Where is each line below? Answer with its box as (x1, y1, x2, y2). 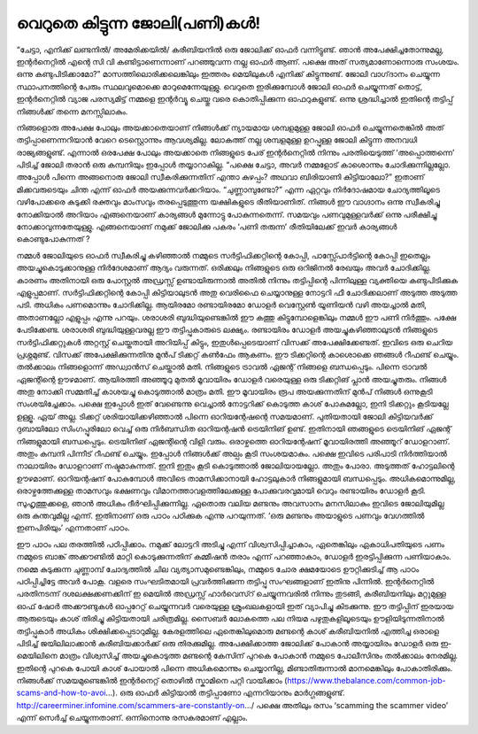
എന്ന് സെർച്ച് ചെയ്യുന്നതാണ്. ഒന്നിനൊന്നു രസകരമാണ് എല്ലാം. (16, 713, 248, 723)
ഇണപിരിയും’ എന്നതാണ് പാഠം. (16, 522, 130, 533)
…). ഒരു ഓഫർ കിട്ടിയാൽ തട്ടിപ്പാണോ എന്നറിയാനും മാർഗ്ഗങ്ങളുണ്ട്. (105, 687, 345, 699)
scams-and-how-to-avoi (16, 687, 106, 699)
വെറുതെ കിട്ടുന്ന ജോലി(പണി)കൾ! (16, 13, 261, 33)
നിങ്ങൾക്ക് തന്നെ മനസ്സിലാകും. (16, 106, 128, 117)
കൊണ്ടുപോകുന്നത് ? (16, 234, 90, 244)
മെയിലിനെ (16, 651, 58, 661)
